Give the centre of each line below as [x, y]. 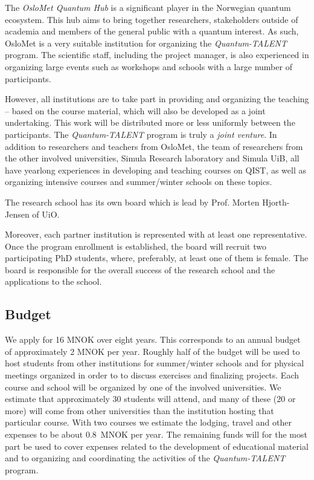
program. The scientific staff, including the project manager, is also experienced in [157, 55]
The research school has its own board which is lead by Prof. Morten [132, 202]
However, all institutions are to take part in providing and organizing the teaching [157, 99]
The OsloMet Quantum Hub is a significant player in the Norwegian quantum [148, 7]
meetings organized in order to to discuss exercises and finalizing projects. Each [152, 375]
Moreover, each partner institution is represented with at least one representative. [156, 234]
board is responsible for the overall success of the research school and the [140, 269]
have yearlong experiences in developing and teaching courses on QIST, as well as [156, 170]
